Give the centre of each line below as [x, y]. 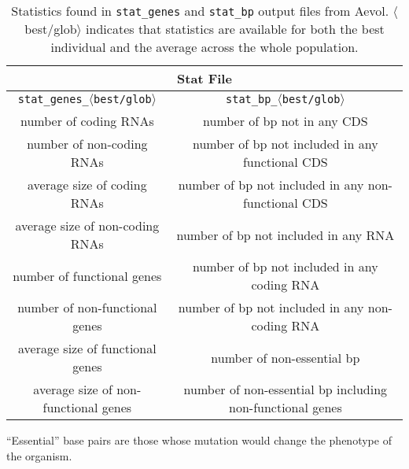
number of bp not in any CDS [286, 121]
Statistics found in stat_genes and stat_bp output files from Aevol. [200, 11]
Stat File [204, 78]
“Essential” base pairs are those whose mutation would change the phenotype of [199, 440]
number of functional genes [87, 275]
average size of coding [87, 185]
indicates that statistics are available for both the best [235, 29]
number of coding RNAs [87, 121]
